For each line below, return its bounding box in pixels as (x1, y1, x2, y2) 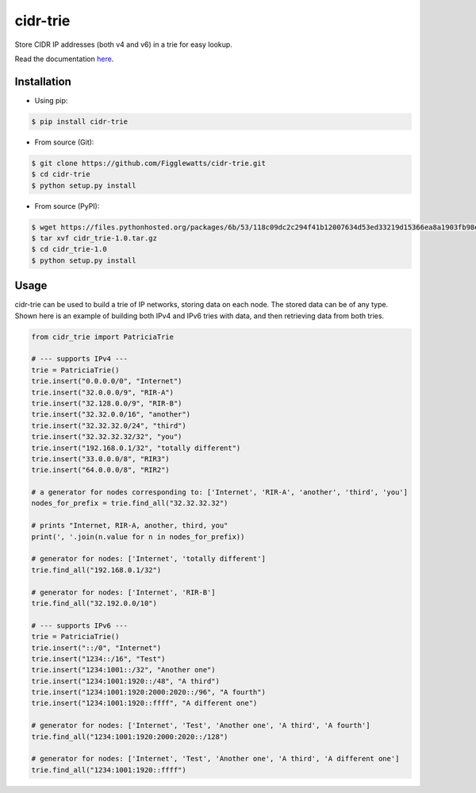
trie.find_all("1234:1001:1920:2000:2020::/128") (31, 732, 228, 741)
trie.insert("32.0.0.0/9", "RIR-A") (31, 387, 175, 397)
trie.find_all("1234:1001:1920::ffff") (31, 765, 186, 774)
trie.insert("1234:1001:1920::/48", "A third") (31, 676, 220, 686)
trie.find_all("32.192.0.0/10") (31, 599, 158, 607)
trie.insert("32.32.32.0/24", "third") (31, 421, 186, 430)
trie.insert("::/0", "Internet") (31, 643, 162, 652)
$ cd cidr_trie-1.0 (31, 244, 107, 254)
